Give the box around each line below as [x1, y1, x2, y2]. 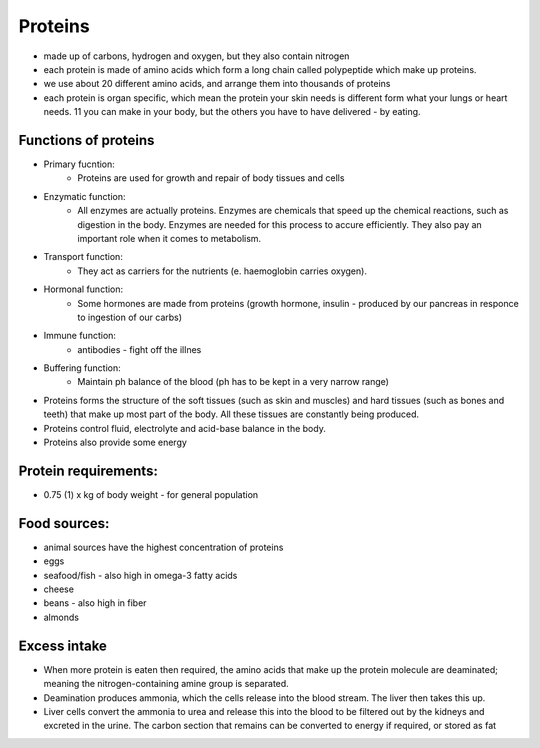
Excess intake [18, 637, 107, 654]
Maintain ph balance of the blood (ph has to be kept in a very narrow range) [77, 376, 390, 388]
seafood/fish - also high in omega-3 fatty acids [43, 569, 238, 581]
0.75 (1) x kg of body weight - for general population [43, 488, 259, 500]
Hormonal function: [43, 283, 124, 295]
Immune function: [43, 330, 117, 342]
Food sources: [18, 515, 110, 532]
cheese [43, 583, 75, 595]
